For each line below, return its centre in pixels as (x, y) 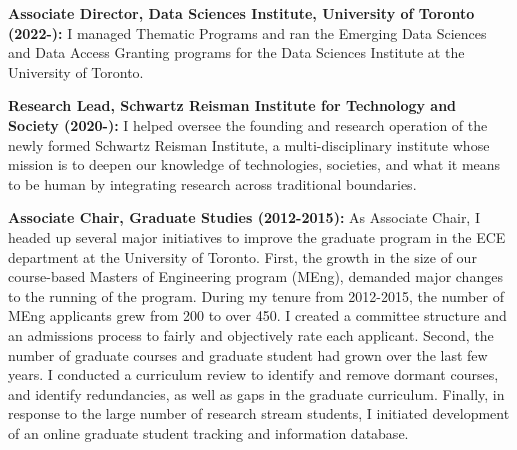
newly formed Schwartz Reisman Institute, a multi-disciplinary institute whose (249, 144)
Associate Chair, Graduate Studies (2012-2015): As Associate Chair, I (244, 217)
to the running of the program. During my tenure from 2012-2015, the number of (256, 295)
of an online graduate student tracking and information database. (208, 432)
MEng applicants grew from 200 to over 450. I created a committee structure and (257, 315)
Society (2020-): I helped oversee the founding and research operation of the (248, 124)
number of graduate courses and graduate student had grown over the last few (248, 354)
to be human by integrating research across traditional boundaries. (212, 183)
